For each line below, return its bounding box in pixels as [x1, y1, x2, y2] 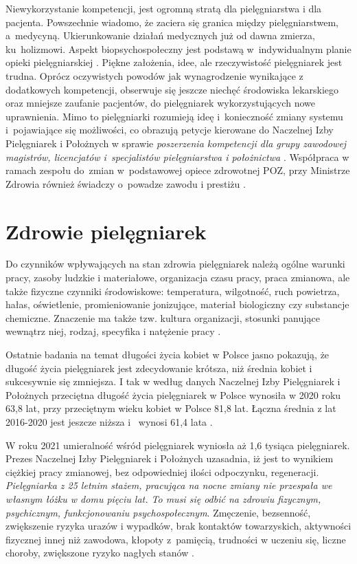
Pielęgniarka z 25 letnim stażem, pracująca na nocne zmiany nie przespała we [5, 478, 332, 492]
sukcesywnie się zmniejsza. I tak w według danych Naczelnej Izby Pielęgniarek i [5, 374, 341, 389]
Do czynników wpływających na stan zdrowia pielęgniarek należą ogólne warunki [5, 257, 345, 271]
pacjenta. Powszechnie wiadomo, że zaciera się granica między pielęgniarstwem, [5, 14, 339, 29]
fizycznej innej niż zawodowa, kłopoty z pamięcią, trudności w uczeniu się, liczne [5, 532, 346, 546]
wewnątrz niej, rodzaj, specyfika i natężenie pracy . [5, 324, 221, 338]
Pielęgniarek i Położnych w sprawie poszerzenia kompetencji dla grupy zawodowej [5, 135, 347, 150]
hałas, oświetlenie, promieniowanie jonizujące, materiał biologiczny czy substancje [5, 297, 349, 312]
